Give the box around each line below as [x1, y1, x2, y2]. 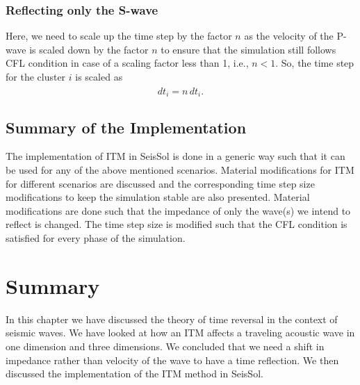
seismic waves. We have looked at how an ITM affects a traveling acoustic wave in [6, 325, 355, 340]
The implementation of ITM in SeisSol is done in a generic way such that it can [6, 149, 345, 163]
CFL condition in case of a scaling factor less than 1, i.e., [6, 56, 249, 70]
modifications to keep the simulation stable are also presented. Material [6, 190, 310, 204]
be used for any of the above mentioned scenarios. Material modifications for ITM [6, 163, 354, 177]
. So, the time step [275, 56, 354, 70]
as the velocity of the [244, 28, 334, 43]
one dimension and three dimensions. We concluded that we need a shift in [6, 338, 325, 353]
